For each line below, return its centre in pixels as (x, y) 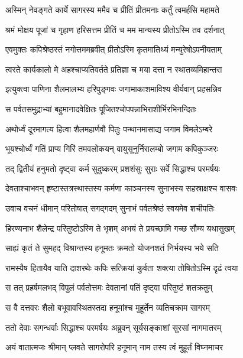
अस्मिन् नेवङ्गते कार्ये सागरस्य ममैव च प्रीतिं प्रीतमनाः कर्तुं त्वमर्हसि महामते (112, 9)
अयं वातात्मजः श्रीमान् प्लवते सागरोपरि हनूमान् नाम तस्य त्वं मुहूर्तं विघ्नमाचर (114, 347)
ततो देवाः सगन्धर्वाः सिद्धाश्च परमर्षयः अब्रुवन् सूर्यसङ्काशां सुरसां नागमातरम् (114, 327)
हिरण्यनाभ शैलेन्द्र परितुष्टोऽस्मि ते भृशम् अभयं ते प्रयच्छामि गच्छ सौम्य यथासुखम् (120, 228)
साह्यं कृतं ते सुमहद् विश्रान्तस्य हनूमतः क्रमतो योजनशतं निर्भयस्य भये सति (112, 248)
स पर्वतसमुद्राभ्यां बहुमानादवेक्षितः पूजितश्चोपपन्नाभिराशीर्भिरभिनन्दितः (101, 108)
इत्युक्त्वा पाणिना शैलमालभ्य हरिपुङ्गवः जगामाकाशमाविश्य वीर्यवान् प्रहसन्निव (114, 89)
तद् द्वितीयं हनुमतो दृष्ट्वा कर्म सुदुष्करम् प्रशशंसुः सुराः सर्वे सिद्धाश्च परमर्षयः (113, 168)
